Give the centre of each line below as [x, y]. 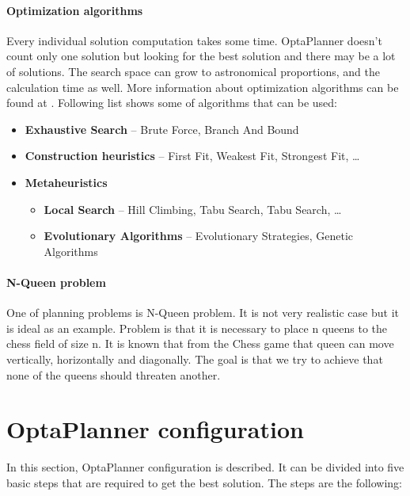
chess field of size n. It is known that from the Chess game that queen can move [200, 343]
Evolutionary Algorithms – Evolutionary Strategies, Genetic [199, 236]
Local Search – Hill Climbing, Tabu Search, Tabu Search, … [193, 209]
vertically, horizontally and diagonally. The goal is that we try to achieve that [195, 359]
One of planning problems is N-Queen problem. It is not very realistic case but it [203, 313]
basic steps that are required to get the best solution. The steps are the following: [204, 482]
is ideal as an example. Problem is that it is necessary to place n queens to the [197, 328]
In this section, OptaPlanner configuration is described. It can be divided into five [205, 467]
